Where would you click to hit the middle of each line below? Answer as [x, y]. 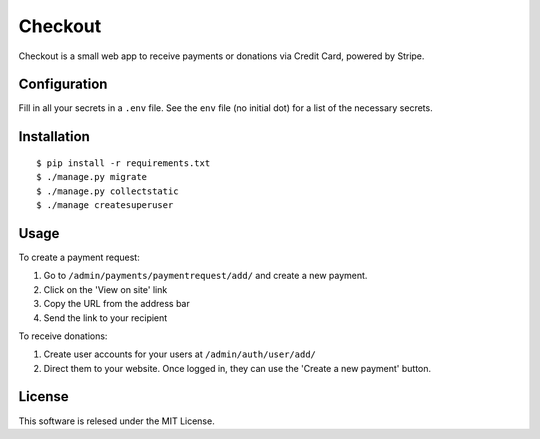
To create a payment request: [79, 257]
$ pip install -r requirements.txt [123, 163]
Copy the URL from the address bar [116, 304]
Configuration [63, 84]
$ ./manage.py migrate [92, 177]
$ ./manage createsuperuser [105, 205]
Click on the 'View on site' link [105, 289]
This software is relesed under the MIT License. [116, 421]
